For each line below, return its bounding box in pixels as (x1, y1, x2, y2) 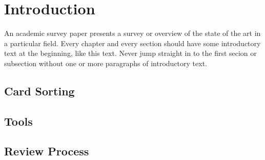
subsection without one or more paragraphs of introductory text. (4, 57, 208, 68)
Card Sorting (4, 83, 75, 98)
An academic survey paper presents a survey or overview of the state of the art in (4, 28, 261, 38)
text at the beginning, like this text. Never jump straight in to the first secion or (4, 48, 257, 58)
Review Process (4, 143, 89, 159)
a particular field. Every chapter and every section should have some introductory (4, 37, 261, 48)
